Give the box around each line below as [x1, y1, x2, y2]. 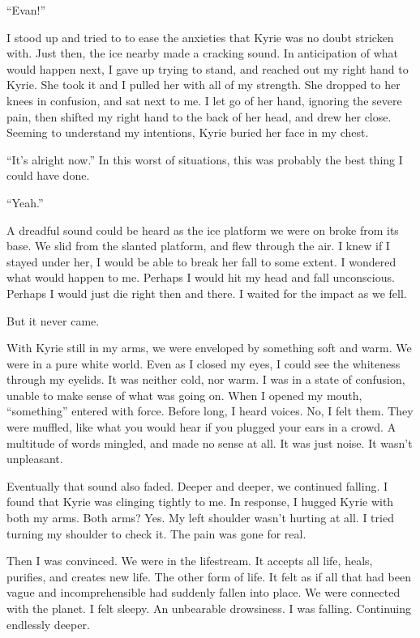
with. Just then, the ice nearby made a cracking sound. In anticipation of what [6, 45, 399, 62]
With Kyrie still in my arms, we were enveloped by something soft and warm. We [6, 339, 412, 356]
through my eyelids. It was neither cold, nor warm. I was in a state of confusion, [6, 371, 405, 388]
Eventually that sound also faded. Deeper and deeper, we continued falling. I [6, 477, 388, 494]
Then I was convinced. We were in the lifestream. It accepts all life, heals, [6, 552, 373, 569]
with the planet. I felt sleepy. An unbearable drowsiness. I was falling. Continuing [6, 600, 412, 616]
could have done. [6, 167, 90, 184]
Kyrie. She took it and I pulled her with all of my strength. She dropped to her [6, 76, 401, 93]
